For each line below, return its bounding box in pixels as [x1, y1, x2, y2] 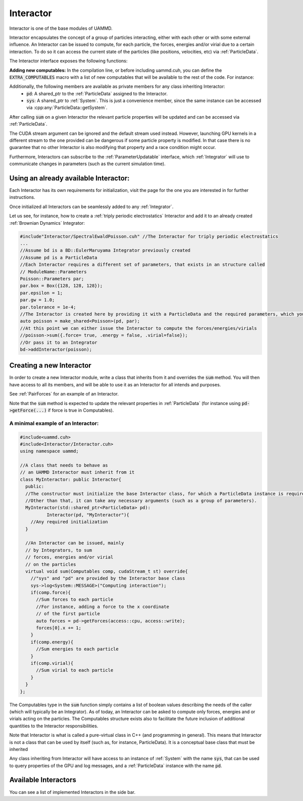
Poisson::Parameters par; [20, 276, 84, 281]
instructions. [9, 194, 35, 201]
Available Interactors [9, 776, 77, 784]
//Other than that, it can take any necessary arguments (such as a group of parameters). [25, 498, 257, 504]
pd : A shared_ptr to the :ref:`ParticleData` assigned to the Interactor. [26, 90, 168, 96]
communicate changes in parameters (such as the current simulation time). [9, 161, 166, 167]
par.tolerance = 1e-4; [20, 304, 76, 310]
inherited [9, 746, 28, 752]
